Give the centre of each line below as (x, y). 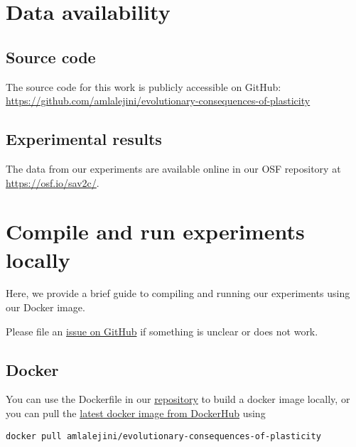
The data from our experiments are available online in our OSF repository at (173, 168)
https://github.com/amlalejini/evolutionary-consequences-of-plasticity (158, 101)
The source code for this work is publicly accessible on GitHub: (144, 86)
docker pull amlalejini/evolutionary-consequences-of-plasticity (163, 436)
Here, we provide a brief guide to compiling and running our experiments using (178, 293)
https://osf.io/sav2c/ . (53, 182)
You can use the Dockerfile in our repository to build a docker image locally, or (178, 399)
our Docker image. (45, 307)
